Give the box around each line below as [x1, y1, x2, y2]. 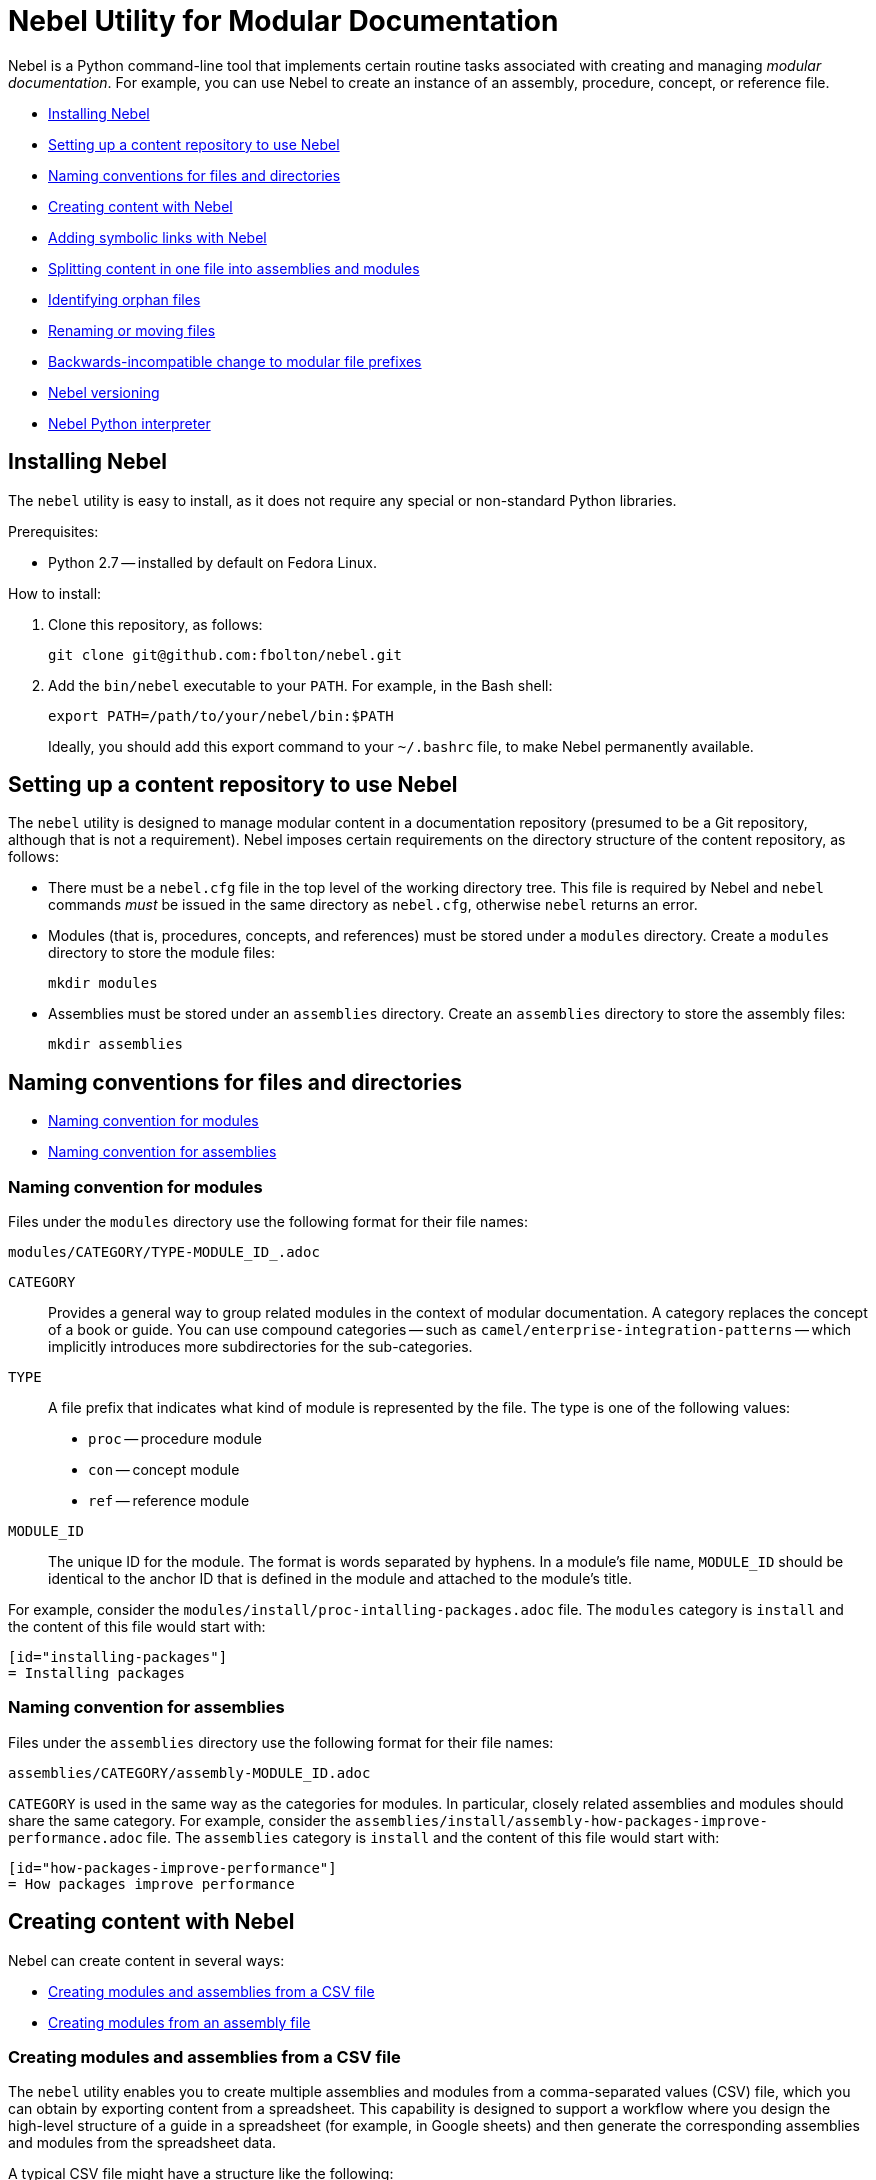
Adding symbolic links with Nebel [48, 228, 267, 246]
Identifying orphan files [48, 290, 201, 308]
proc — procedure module [88, 1430, 263, 1448]
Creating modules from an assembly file [48, 2013, 311, 2031]
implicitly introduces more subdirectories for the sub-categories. [48, 1338, 473, 1356]
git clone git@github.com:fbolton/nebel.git [48, 646, 403, 663]
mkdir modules [48, 975, 158, 992]
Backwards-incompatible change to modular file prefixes [48, 352, 422, 370]
